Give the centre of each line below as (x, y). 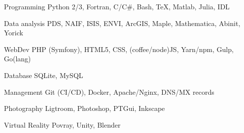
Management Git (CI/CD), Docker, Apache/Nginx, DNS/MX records (109, 92)
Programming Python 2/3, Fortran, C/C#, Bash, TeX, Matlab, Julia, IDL (117, 6)
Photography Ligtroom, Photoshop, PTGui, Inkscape (85, 108)
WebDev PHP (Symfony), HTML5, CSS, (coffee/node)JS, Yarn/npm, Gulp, (119, 49)
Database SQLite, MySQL (44, 75)
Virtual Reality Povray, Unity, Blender (62, 124)
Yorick (14, 33)
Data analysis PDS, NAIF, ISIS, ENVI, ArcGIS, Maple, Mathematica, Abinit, (122, 23)
